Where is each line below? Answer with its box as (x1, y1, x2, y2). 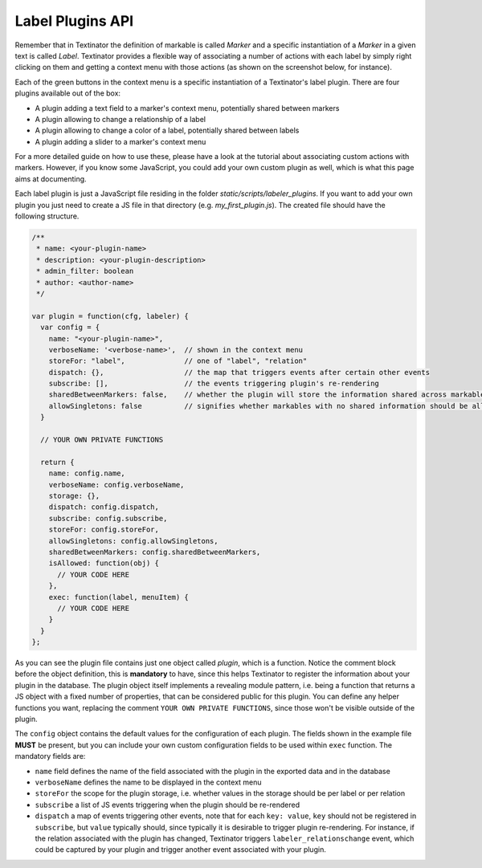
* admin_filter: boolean (36, 267, 134, 276)
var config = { (40, 323, 100, 332)
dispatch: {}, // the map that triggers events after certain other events (48, 368, 430, 377)
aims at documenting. (14, 173, 88, 184)
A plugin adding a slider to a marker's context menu (35, 137, 206, 146)
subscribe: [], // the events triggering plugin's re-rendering (48, 379, 379, 389)
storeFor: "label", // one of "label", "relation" (48, 357, 308, 365)
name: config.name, (48, 469, 126, 478)
